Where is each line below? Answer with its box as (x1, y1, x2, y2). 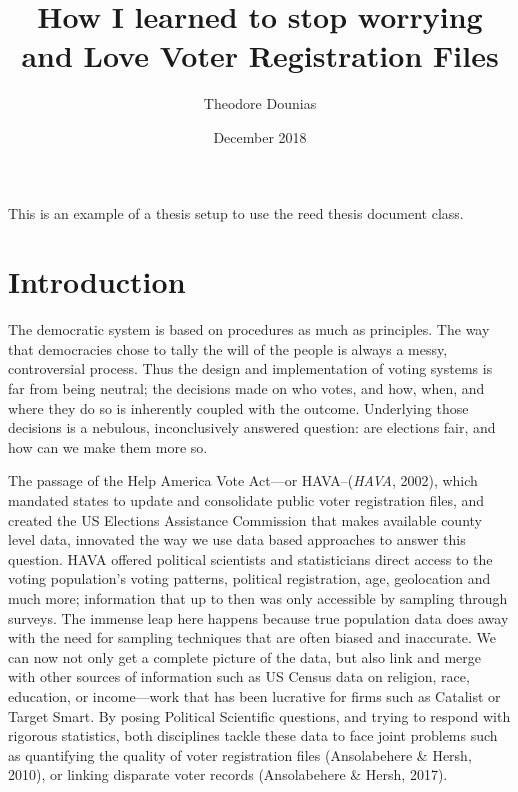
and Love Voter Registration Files (21, 35, 499, 76)
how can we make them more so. (8, 436, 208, 457)
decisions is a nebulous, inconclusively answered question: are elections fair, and (8, 417, 496, 438)
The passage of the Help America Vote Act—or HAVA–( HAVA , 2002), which (8, 470, 478, 491)
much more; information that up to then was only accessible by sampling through (8, 587, 508, 608)
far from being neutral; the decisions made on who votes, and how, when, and (8, 378, 485, 398)
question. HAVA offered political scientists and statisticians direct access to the (8, 548, 493, 569)
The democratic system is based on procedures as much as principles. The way (8, 319, 490, 340)
